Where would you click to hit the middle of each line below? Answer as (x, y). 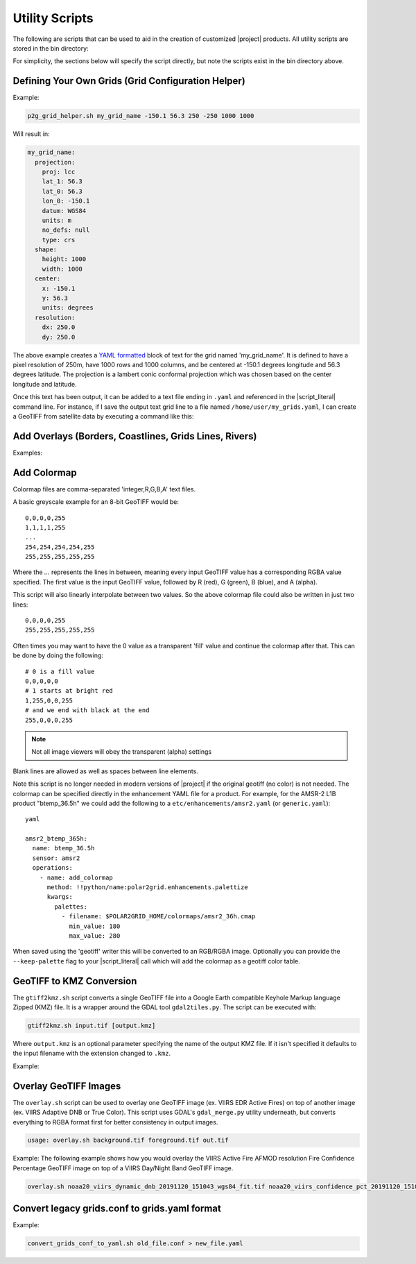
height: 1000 (64, 259)
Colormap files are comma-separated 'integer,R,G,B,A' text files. (104, 489)
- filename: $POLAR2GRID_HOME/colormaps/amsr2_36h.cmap (158, 917)
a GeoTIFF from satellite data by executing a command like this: (103, 416)
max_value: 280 (95, 936)
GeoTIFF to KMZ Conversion (75, 981)
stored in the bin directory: (51, 48)
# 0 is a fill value (60, 671)
